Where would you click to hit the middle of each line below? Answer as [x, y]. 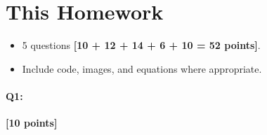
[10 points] [32, 123]
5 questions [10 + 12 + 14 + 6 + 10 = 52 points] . [141, 45]
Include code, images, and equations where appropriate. [142, 68]
